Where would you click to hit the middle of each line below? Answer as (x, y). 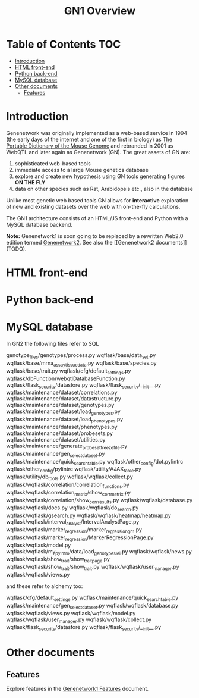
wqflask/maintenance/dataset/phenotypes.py (62, 427)
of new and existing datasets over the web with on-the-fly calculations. (93, 206)
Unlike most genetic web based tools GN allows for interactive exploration (97, 200)
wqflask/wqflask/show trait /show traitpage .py (58, 560)
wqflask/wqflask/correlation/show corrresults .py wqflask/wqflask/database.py (99, 501)
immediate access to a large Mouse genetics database (81, 170)
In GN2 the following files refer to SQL (53, 344)
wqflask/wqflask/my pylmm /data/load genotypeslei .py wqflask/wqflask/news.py (99, 552)
